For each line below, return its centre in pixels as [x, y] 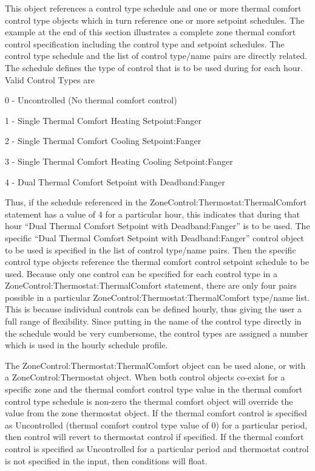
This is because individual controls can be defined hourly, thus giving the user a [154, 309]
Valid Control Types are [50, 79]
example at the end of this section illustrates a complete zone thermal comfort [151, 32]
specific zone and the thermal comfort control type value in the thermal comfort [154, 389]
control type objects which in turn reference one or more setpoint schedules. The [155, 20]
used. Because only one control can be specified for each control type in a [141, 273]
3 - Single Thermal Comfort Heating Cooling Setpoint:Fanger [119, 161]
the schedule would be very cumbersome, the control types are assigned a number [157, 333]
